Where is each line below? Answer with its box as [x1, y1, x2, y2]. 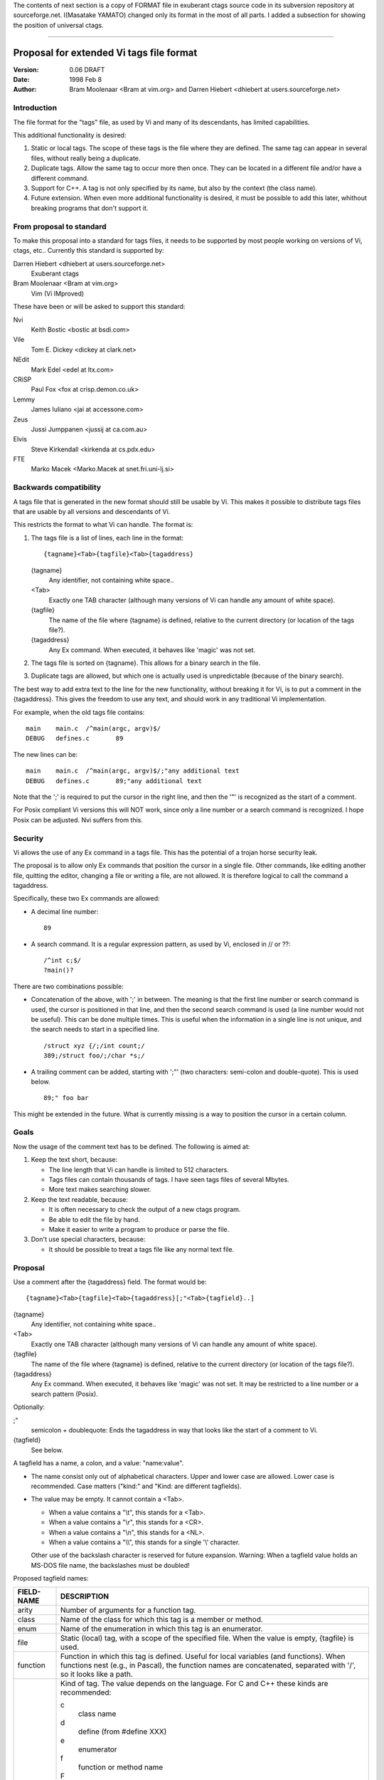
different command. [31, 174, 89, 182]
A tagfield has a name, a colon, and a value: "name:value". [13, 1459, 184, 1467]
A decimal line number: [31, 907, 99, 916]
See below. [31, 1445, 63, 1454]
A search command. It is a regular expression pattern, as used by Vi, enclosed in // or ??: [31, 940, 291, 948]
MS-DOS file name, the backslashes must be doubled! [31, 1561, 190, 1569]
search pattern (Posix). [31, 1389, 99, 1398]
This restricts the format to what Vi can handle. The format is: [13, 520, 193, 529]
